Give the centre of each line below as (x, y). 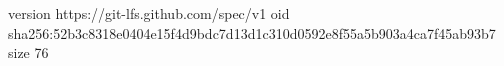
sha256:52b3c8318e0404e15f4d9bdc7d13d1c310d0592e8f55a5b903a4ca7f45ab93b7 (252, 32)
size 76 (28, 52)
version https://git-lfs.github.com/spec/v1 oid (149, 13)
